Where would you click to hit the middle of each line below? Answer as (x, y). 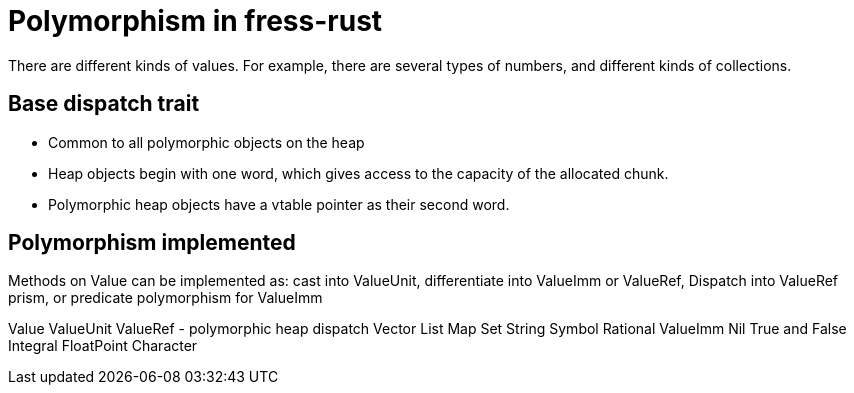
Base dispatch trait (104, 104)
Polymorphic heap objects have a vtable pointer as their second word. (279, 204)
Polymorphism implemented (152, 243)
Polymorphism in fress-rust (195, 21)
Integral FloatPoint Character (103, 346)
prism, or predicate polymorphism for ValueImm (165, 298)
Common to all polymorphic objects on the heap (206, 142)
